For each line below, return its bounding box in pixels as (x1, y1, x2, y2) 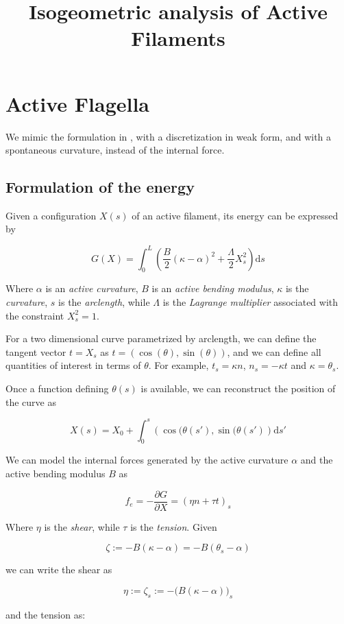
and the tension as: (5, 607, 86, 621)
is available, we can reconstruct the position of (140, 381, 336, 395)
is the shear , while (44, 519, 120, 533)
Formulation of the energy (5, 176, 195, 197)
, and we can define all (227, 344, 321, 359)
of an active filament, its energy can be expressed (132, 208, 339, 222)
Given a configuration (5, 208, 97, 222)
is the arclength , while (58, 294, 150, 309)
